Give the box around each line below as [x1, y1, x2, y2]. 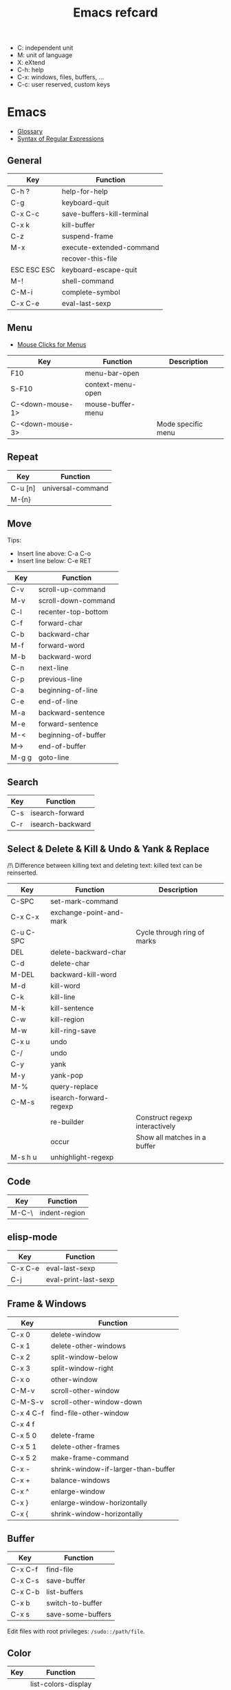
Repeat [7, 451, 38, 463]
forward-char [38, 618, 83, 628]
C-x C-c [10, 209, 40, 218]
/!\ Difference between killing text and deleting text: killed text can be [7, 862, 203, 869]
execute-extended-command [61, 243, 159, 252]
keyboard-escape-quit [61, 265, 137, 274]
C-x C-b [10, 1587, 40, 1597]
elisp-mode [7, 1232, 58, 1243]
